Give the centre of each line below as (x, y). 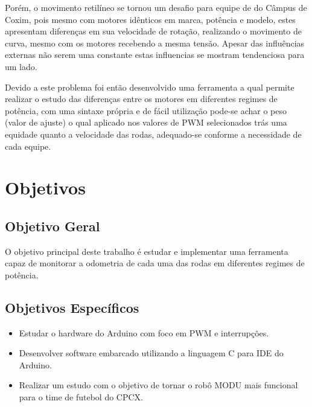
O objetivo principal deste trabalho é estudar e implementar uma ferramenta (147, 251)
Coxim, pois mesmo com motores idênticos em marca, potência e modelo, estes (150, 19)
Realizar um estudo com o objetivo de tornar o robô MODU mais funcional (158, 385)
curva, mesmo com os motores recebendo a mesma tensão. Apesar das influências (155, 43)
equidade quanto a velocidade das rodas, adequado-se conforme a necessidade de (153, 134)
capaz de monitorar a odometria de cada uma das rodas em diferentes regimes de (155, 263)
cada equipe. (28, 146)
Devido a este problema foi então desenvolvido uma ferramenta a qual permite (150, 87)
